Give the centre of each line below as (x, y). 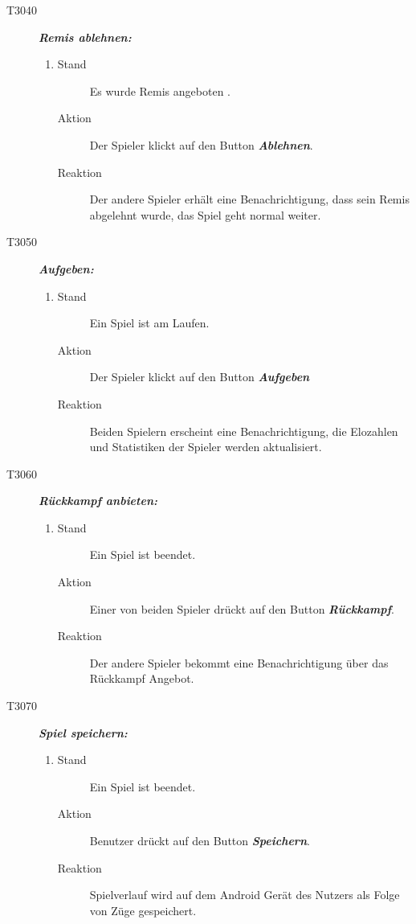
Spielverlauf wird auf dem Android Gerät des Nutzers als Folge (245, 895)
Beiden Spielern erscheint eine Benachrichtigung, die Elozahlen (244, 431)
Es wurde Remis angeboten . (160, 90)
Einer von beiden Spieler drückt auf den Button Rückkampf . (242, 608)
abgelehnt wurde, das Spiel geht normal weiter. (205, 214)
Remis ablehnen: (85, 37)
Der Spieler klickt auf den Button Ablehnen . (201, 144)
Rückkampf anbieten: (98, 501)
